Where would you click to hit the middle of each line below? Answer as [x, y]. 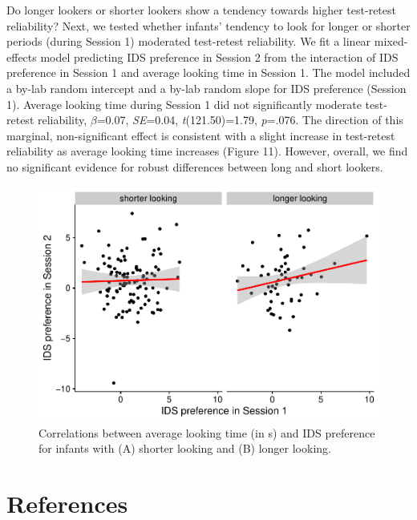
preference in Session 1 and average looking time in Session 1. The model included [208, 73]
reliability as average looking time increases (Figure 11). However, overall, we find [207, 151]
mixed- [391, 41]
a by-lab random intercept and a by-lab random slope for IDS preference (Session [206, 88]
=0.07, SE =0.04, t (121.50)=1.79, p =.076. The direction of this [250, 120]
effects [22, 56]
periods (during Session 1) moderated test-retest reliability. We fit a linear [189, 41]
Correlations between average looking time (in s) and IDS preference [207, 432]
